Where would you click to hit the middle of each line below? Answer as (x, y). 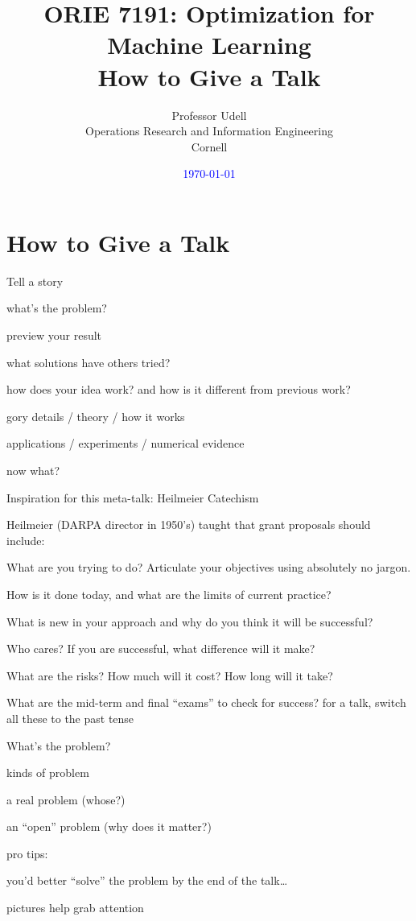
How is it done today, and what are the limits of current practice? (169, 594)
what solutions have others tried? (89, 362)
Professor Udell (209, 115)
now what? (33, 470)
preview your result (54, 335)
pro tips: (27, 853)
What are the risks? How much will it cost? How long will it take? (170, 675)
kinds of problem (48, 772)
